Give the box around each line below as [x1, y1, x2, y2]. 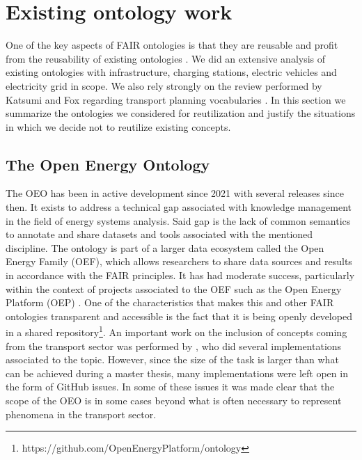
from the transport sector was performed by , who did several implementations [6, 338, 342, 353]
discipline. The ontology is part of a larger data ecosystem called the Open [6, 240, 324, 255]
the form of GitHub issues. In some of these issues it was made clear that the [6, 379, 335, 394]
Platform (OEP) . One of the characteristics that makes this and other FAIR [6, 295, 334, 310]
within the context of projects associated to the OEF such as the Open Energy [6, 281, 342, 296]
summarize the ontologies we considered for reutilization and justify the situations [6, 106, 356, 120]
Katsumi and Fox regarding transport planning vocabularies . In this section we [6, 92, 346, 106]
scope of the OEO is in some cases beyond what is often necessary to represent [6, 393, 342, 408]
